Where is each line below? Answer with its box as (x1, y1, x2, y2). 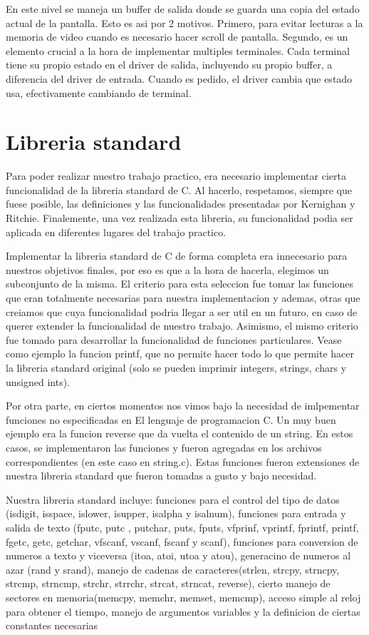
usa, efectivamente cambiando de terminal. (6, 85, 192, 100)
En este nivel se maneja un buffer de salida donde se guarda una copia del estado (6, 1, 360, 16)
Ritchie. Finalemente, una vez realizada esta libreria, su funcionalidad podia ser (6, 210, 353, 225)
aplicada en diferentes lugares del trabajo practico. (6, 224, 227, 239)
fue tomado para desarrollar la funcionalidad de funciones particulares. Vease (6, 332, 342, 347)
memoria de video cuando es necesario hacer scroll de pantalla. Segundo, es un (6, 29, 348, 44)
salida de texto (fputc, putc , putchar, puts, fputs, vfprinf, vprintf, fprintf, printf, (6, 519, 359, 534)
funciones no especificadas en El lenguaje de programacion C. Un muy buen (6, 412, 336, 427)
